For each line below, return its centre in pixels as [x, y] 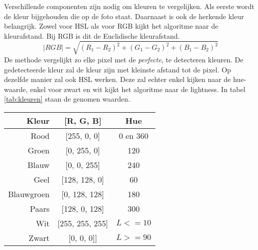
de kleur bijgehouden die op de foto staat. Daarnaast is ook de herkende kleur [124, 16]
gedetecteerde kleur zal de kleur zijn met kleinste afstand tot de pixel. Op [118, 69]
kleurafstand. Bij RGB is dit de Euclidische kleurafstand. [92, 35]
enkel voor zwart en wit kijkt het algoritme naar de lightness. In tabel [138, 89]
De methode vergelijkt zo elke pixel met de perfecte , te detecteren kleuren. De [124, 59]
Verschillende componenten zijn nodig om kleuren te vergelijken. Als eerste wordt [129, 6]
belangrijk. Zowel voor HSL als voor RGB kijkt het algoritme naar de [111, 26]
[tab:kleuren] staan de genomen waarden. [67, 99]
